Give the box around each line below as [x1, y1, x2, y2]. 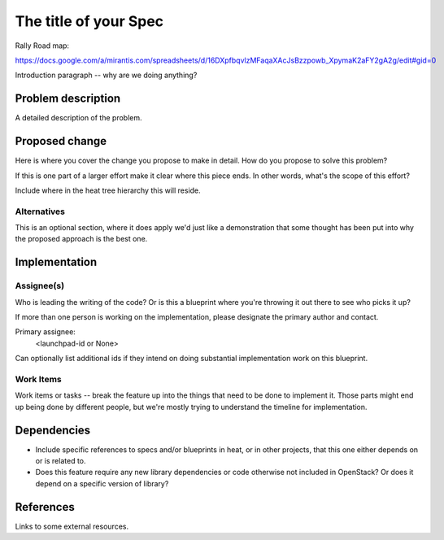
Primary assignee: [15, 327, 76, 337]
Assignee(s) [15, 281, 65, 292]
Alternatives [15, 206, 65, 217]
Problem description [15, 92, 121, 106]
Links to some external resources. [15, 521, 129, 531]
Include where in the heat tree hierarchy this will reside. [15, 185, 201, 195]
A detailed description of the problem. [15, 113, 142, 123]
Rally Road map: [15, 41, 69, 50]
